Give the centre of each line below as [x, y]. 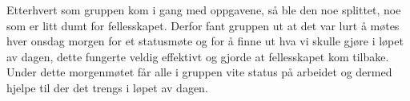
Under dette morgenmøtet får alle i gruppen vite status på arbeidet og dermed [199, 72]
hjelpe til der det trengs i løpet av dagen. [107, 87]
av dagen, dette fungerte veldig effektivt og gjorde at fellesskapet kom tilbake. [198, 56]
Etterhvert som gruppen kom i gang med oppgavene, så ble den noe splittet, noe [204, 10]
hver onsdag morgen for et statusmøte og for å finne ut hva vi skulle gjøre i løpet [205, 41]
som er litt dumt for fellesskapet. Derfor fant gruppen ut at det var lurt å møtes [203, 25]
